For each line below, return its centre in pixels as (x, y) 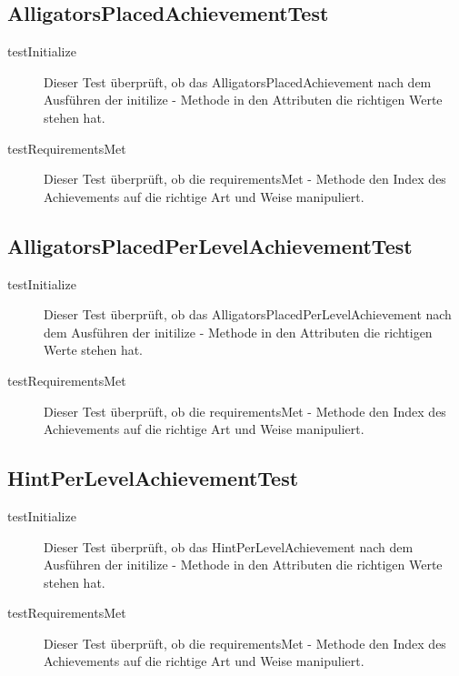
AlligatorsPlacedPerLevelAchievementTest (210, 245)
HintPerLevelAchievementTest (153, 478)
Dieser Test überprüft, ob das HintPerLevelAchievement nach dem (229, 546)
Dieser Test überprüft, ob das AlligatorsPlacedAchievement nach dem (238, 81)
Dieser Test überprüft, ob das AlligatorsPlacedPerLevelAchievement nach (248, 314)
